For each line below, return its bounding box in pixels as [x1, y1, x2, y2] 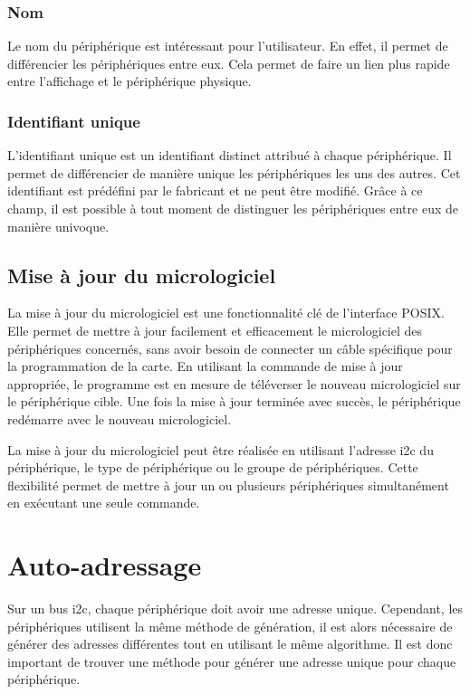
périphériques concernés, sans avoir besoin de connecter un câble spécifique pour [7, 338, 453, 357]
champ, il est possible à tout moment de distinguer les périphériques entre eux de [7, 199, 458, 217]
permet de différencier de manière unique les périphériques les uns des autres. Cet [7, 163, 461, 182]
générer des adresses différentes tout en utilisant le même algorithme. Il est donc [7, 634, 453, 653]
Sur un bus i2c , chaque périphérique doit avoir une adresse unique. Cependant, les [7, 599, 464, 618]
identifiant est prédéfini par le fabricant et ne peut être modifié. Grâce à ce [7, 181, 423, 200]
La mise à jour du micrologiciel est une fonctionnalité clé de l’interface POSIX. [7, 303, 445, 322]
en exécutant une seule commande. [7, 493, 200, 512]
